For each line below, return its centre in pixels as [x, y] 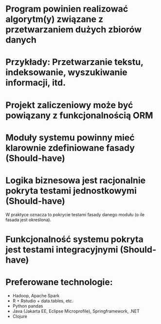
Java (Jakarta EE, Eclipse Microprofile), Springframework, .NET [76, 311]
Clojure [20, 316]
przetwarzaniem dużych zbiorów [74, 30]
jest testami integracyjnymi [62, 249]
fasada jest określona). [28, 220]
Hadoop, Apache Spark [36, 295]
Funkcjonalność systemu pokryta [75, 239]
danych [21, 40]
